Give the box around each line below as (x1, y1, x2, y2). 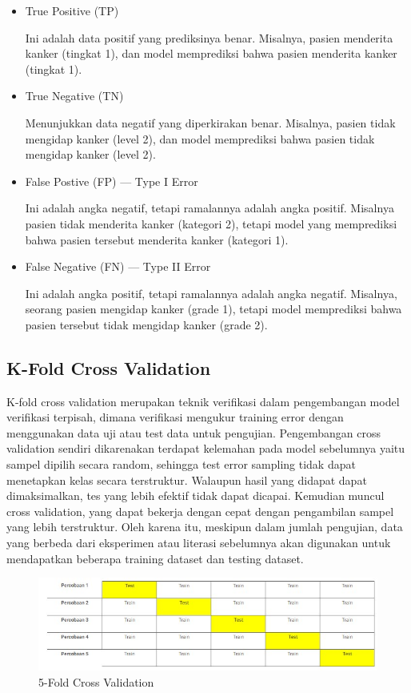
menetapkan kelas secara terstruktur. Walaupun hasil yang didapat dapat (6, 471, 367, 488)
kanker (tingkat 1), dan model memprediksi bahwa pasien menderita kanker (25, 45, 397, 62)
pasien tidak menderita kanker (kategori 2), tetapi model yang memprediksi (25, 215, 397, 232)
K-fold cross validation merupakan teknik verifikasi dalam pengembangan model (6, 393, 400, 409)
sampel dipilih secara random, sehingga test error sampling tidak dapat (6, 456, 356, 473)
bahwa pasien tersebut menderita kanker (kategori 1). (25, 231, 289, 248)
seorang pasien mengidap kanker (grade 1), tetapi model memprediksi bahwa (25, 300, 402, 317)
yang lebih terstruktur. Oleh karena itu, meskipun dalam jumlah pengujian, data (6, 518, 403, 535)
